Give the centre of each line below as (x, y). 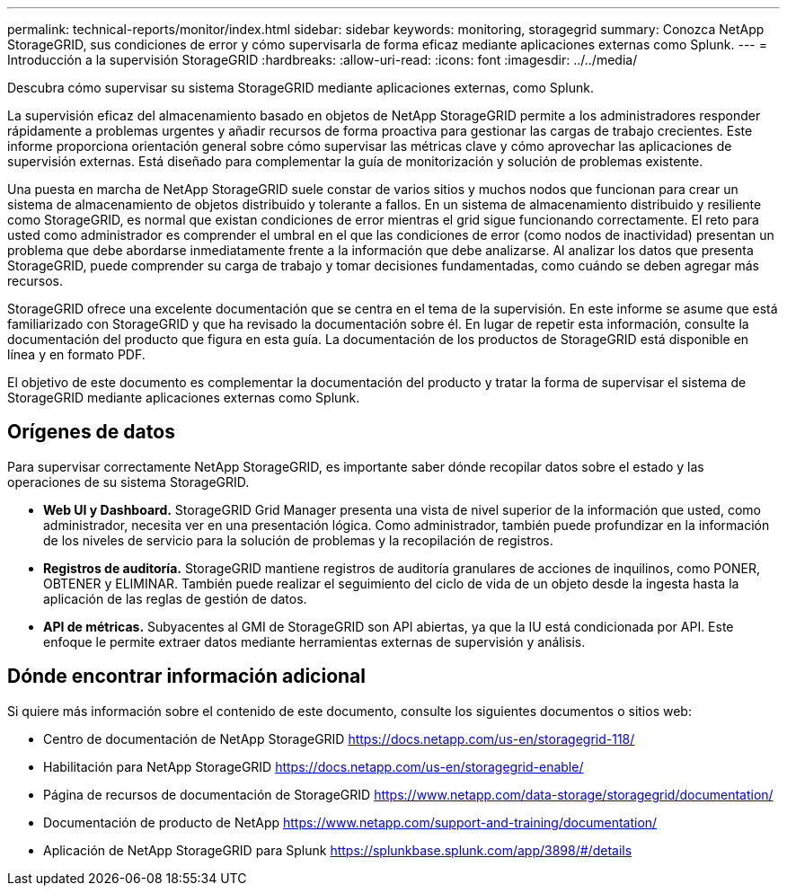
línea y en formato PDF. (76, 354)
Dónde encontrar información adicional (186, 676)
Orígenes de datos (91, 432)
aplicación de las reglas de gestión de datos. (175, 598)
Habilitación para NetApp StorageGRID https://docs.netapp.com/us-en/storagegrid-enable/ (314, 766)
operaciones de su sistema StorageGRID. (128, 482)
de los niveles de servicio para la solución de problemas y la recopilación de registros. (298, 540)
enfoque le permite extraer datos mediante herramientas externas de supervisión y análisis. (314, 641)
